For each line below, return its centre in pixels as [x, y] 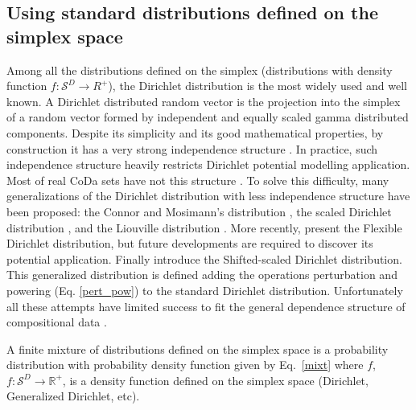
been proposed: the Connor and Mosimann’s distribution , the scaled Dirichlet [199, 211]
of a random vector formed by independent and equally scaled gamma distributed [208, 117]
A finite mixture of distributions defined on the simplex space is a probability [198, 348]
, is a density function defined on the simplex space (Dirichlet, [215, 380]
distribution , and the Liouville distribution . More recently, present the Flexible [204, 227]
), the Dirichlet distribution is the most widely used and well [257, 86]
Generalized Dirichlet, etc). [73, 396]
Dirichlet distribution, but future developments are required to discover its [190, 243]
